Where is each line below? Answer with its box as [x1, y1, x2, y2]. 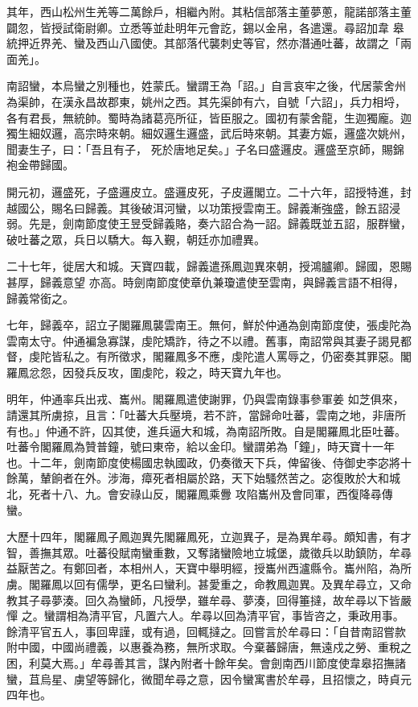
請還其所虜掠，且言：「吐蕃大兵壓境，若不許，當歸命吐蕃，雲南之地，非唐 [6, 407, 395, 424]
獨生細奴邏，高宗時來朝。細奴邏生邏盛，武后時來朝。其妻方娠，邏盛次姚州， [6, 125, 412, 142]
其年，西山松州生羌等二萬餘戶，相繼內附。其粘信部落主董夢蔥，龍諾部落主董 [6, 3, 412, 19]
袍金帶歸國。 [6, 156, 74, 173]
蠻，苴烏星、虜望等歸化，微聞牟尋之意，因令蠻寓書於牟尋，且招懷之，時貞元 [6, 670, 412, 687]
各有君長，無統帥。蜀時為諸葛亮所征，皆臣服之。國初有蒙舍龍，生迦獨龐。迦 [6, 109, 412, 126]
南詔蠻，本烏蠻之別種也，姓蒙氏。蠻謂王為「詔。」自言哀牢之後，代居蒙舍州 [6, 77, 406, 94]
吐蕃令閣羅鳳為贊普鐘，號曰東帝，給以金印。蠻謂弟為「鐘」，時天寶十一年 [6, 438, 395, 455]
